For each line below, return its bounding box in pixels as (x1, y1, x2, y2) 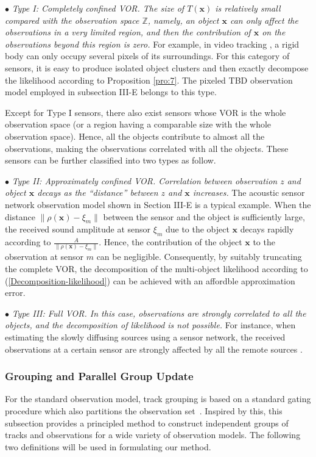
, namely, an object (147, 13, 219, 26)
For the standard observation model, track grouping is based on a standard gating (5, 392, 311, 405)
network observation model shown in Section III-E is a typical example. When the (5, 198, 311, 211)
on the (262, 26, 286, 38)
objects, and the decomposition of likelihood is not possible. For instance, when (5, 318, 296, 331)
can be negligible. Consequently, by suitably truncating (96, 250, 302, 263)
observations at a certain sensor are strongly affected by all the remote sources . (5, 342, 303, 355)
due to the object (165, 223, 230, 236)
